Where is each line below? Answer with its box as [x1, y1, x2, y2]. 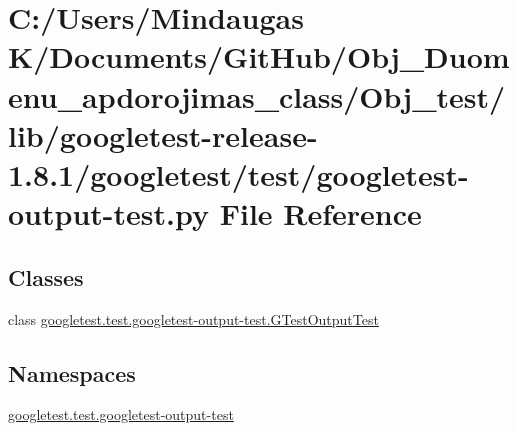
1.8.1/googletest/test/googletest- [8, 153, 469, 194]
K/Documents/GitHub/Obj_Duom [8, 36, 510, 77]
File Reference [219, 193, 422, 234]
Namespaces [8, 357, 136, 388]
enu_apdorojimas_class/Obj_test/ [8, 75, 506, 116]
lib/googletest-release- [8, 114, 318, 155]
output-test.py [8, 193, 209, 234]
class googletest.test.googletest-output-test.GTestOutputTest [8, 308, 379, 329]
